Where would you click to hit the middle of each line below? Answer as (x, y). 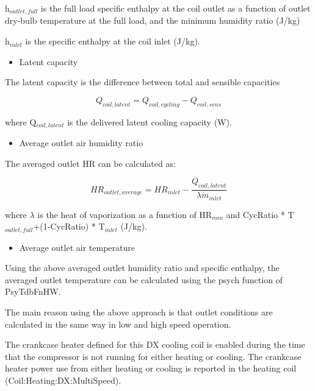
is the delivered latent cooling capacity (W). (150, 122)
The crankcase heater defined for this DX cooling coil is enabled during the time (155, 344)
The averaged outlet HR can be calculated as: (90, 163)
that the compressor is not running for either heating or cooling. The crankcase (153, 356)
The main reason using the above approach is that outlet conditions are (139, 312)
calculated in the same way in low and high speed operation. (118, 324)
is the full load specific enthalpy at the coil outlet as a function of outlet (176, 8)
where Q (21, 122)
